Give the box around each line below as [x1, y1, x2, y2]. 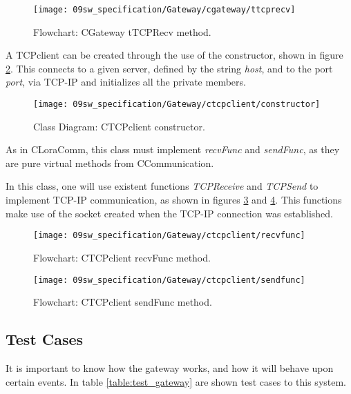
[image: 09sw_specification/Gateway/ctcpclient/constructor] [33, 99, 321, 110]
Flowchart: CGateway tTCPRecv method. [33, 24, 211, 39]
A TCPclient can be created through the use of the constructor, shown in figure [6, 48, 343, 62]
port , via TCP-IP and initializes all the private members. [6, 75, 246, 89]
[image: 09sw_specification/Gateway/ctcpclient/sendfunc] [33, 275, 305, 285]
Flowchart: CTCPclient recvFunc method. [33, 250, 211, 264]
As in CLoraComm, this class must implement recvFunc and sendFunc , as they [6, 142, 340, 157]
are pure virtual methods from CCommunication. [6, 155, 214, 170]
